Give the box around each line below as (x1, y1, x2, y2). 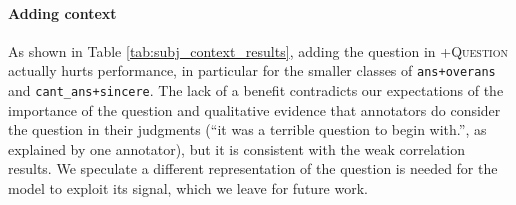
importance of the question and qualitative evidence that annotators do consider (8, 99, 501, 120)
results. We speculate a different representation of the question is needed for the (8, 158, 498, 179)
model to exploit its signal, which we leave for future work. (8, 178, 368, 199)
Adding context (8, 2, 117, 23)
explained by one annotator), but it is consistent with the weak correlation (8, 138, 465, 159)
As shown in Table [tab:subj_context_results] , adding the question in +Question (8, 40, 508, 61)
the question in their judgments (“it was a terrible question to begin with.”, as (8, 119, 487, 140)
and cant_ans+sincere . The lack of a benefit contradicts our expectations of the (8, 80, 504, 101)
